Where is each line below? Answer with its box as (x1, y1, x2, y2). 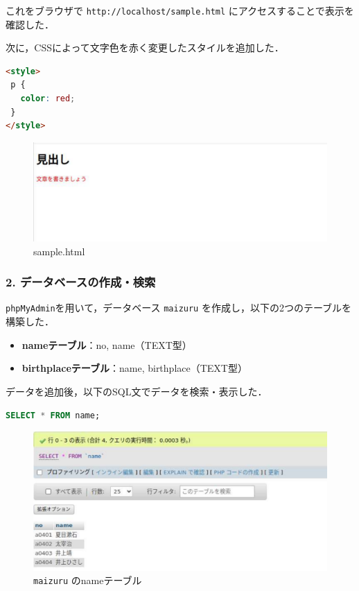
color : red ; (20, 94, 76, 104)
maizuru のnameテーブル (33, 573, 142, 588)
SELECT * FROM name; (6, 410, 100, 420)
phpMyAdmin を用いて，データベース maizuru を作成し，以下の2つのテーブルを (6, 300, 352, 315)
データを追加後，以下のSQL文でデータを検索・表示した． (6, 384, 268, 398)
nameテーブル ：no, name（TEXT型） (21, 337, 192, 352)
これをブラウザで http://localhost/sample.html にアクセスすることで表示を (6, 3, 354, 17)
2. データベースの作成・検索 (6, 273, 156, 291)
